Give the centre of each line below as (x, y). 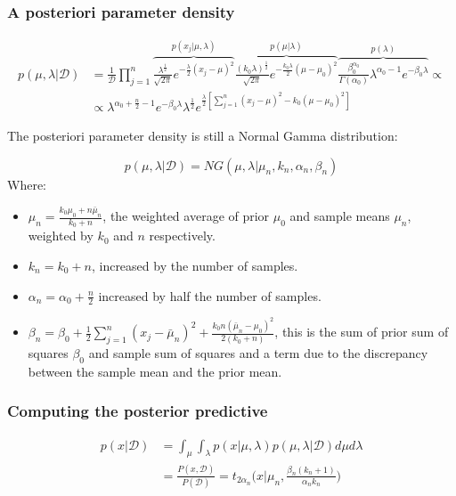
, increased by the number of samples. (195, 265)
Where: (27, 184)
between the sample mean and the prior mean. (155, 371)
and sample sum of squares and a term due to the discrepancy (258, 353)
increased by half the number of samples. (210, 295)
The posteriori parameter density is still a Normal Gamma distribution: (203, 136)
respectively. (182, 236)
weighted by (61, 236)
